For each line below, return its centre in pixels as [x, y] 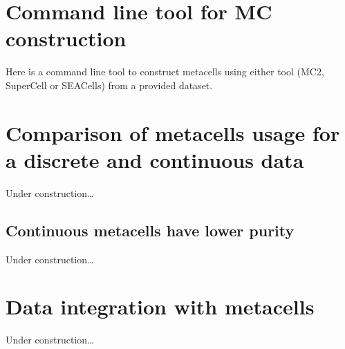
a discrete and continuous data [155, 159]
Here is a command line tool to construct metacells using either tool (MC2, [165, 72]
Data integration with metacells [160, 306]
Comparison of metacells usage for [173, 132]
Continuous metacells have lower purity [150, 230]
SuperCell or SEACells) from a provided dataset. [109, 85]
